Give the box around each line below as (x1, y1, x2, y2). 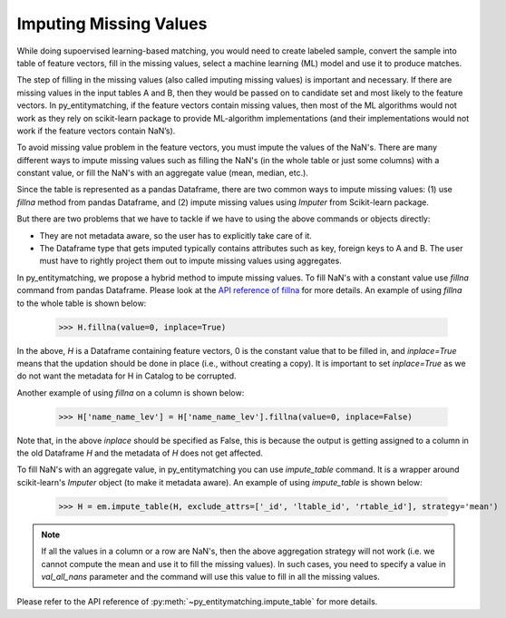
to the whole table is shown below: (16, 298, 147, 309)
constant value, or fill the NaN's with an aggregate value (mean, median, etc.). (16, 168, 308, 179)
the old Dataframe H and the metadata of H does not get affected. (16, 447, 263, 458)
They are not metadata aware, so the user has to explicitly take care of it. (39, 230, 313, 240)
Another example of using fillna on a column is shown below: (16, 387, 245, 398)
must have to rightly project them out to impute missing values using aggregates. (39, 255, 342, 267)
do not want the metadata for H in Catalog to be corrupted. (16, 370, 237, 381)
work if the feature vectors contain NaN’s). (16, 125, 176, 136)
